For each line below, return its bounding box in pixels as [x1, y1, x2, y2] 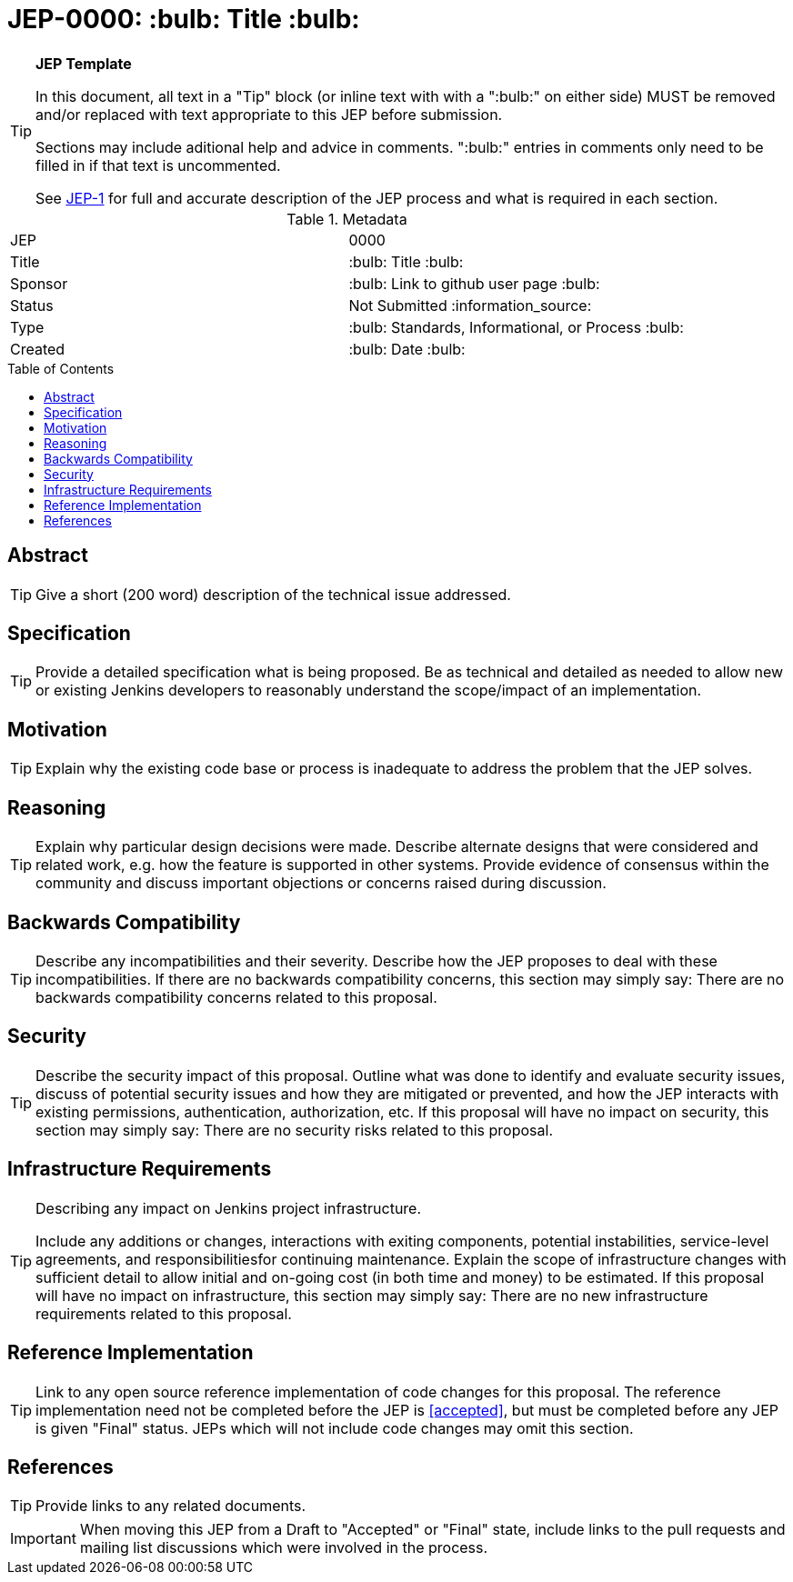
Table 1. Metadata [286, 209, 407, 228]
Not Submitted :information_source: [348, 295, 592, 315]
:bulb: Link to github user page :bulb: [348, 274, 600, 293]
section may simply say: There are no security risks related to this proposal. [35, 1120, 554, 1139]
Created [10, 339, 65, 358]
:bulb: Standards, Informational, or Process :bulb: [348, 317, 684, 336]
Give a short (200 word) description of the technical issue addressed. [35, 585, 511, 604]
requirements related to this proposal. [35, 1304, 292, 1323]
